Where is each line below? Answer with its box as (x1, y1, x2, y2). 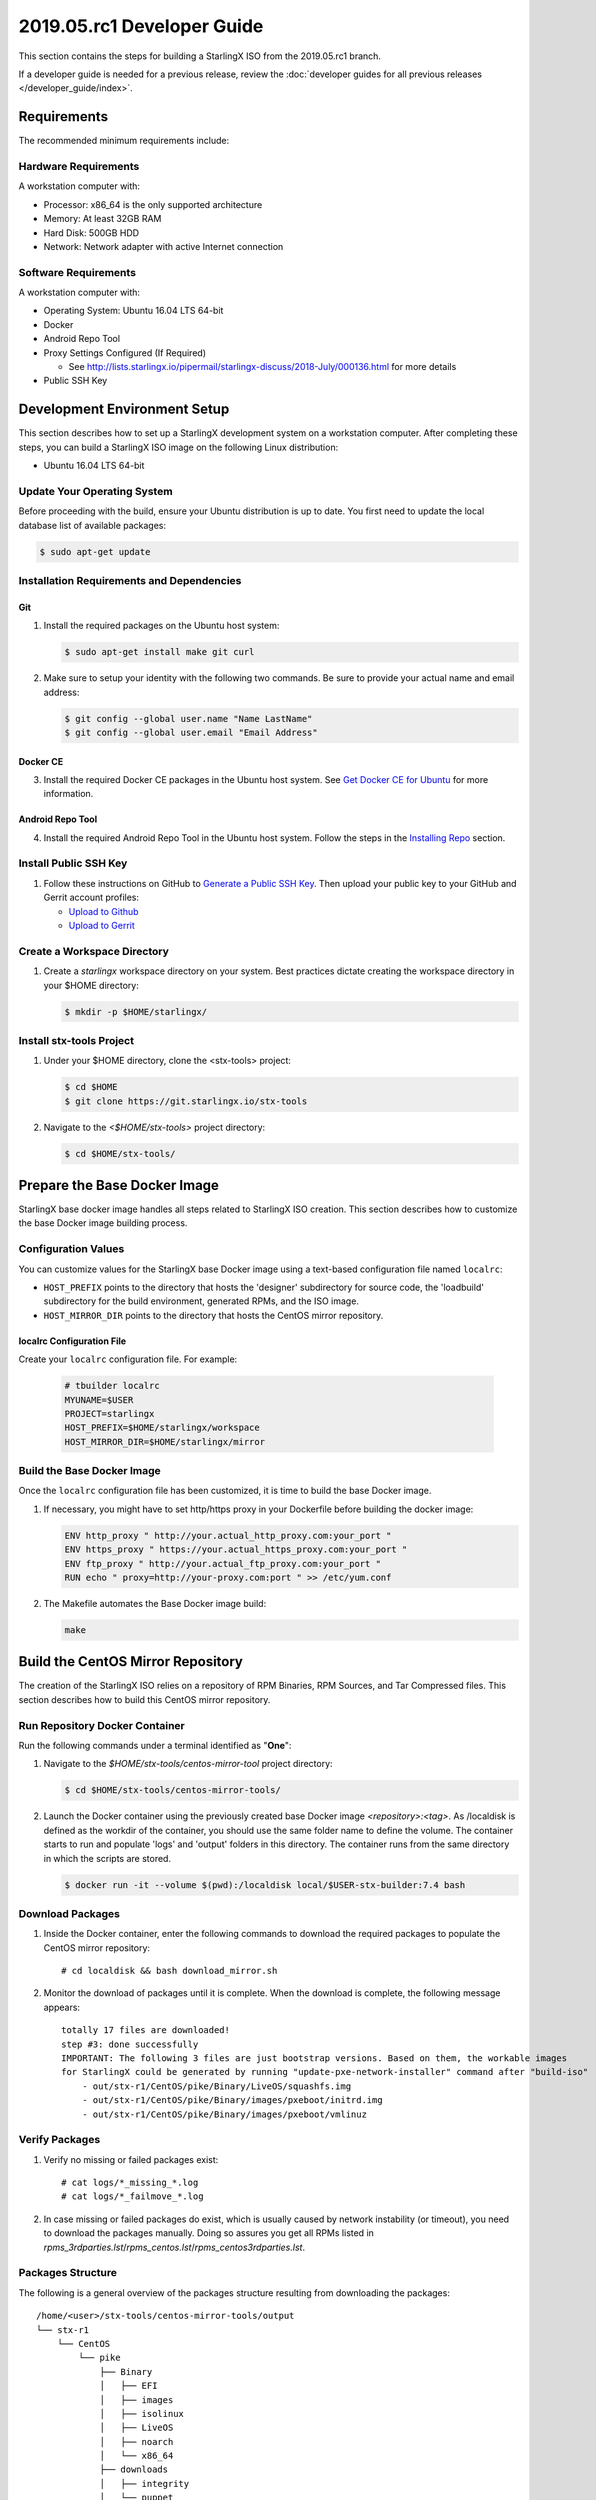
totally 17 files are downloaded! (61, 2025, 230, 2036)
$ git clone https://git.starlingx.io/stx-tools (64, 1095, 308, 1107)
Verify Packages (18, 2133, 101, 2147)
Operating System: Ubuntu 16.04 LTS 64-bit (43, 305, 224, 317)
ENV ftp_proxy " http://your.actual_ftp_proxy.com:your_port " (64, 1558, 382, 1569)
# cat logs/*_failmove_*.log (61, 2191, 204, 2202)
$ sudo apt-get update (39, 546, 151, 557)
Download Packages (18, 1906, 120, 1920)
